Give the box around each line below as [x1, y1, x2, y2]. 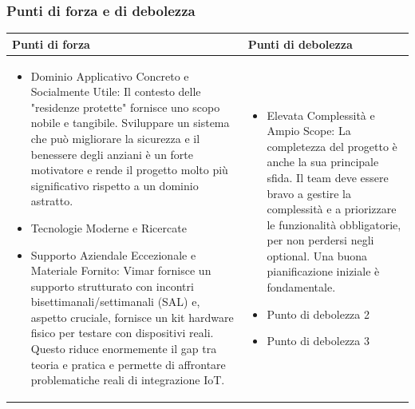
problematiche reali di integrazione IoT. [30, 371, 225, 388]
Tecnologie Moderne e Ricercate [30, 219, 187, 236]
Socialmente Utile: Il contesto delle [30, 83, 201, 100]
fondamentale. [267, 279, 336, 296]
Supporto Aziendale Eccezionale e [30, 246, 196, 263]
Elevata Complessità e [267, 106, 375, 123]
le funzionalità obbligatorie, [267, 216, 401, 232]
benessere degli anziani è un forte [30, 145, 194, 162]
